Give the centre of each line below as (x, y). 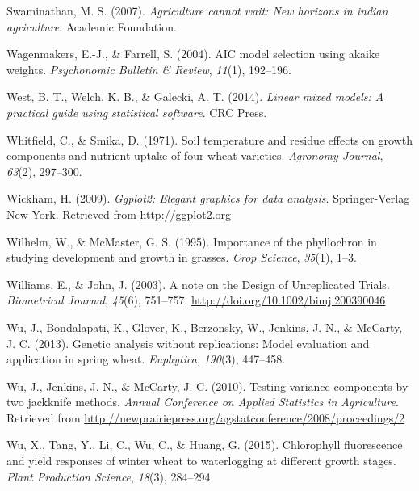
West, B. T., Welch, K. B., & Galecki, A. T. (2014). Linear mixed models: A (195, 97)
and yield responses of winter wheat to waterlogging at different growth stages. (201, 461)
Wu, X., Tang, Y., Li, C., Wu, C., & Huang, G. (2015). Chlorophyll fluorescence (205, 445)
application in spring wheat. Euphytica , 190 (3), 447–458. (146, 359)
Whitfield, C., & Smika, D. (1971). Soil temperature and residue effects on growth (209, 139)
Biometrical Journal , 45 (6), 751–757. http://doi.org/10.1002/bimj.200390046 (196, 300)
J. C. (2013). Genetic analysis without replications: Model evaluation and (188, 343)
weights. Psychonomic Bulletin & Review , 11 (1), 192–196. (149, 69)
